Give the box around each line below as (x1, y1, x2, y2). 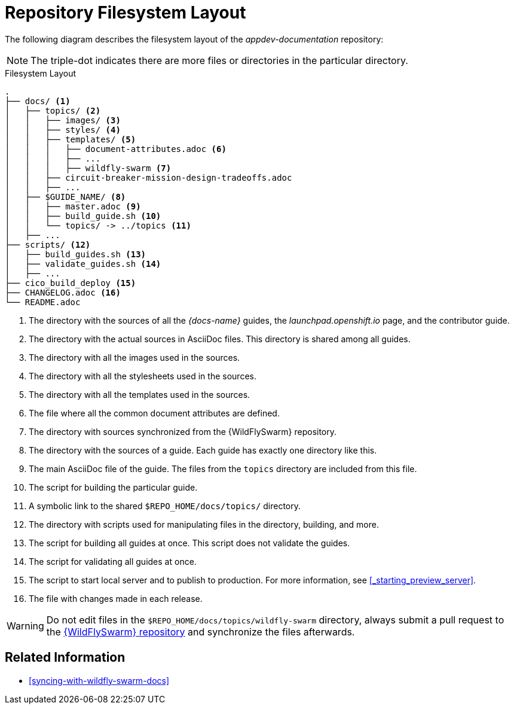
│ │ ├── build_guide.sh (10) (5, 211, 161, 221)
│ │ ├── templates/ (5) (5, 134, 136, 144)
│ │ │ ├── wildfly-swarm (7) (5, 163, 172, 173)
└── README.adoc (5, 297, 81, 307)
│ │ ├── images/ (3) (5, 115, 121, 125)
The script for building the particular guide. (29, 482, 198, 492)
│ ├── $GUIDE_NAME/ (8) (5, 191, 126, 202)
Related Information (5, 650, 126, 665)
